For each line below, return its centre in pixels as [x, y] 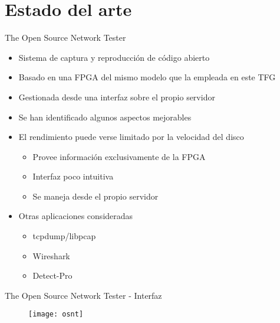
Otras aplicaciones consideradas [76, 216]
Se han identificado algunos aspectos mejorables [105, 117]
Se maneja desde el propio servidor [95, 196]
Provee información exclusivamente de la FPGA [119, 156]
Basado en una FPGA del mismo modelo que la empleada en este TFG [147, 77]
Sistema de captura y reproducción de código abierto [114, 57]
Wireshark [51, 255]
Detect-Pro [52, 275]
